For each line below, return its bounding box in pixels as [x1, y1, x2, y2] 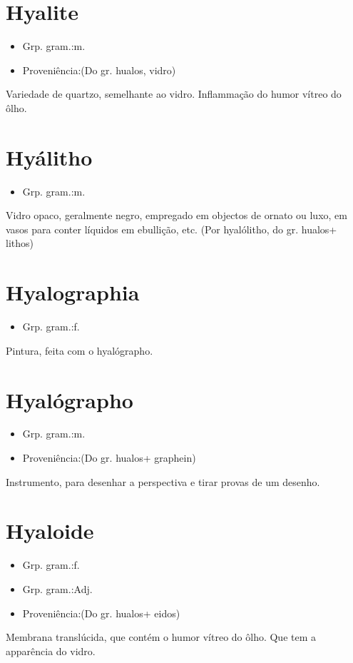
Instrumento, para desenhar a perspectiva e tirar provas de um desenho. [6, 474, 320, 489]
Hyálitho [6, 142, 93, 171]
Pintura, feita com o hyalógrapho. [6, 343, 153, 358]
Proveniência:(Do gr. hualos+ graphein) [22, 450, 196, 465]
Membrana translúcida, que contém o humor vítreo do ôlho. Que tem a [6, 629, 317, 644]
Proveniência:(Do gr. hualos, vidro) [22, 62, 176, 77]
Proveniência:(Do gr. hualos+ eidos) [22, 605, 180, 620]
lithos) [6, 236, 34, 250]
